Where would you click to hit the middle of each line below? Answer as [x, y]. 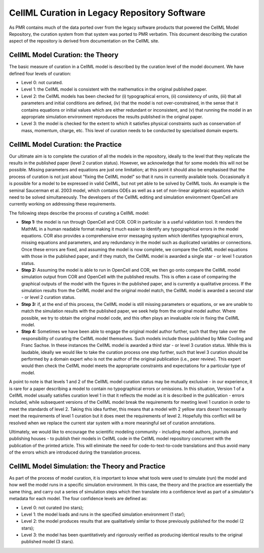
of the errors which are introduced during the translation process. [75, 452]
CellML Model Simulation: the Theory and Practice [87, 466]
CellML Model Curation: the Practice [66, 144]
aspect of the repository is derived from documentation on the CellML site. [84, 41]
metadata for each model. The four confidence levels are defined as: [78, 499]
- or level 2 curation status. [48, 297]
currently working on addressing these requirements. [63, 204]
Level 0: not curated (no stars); [52, 507]
